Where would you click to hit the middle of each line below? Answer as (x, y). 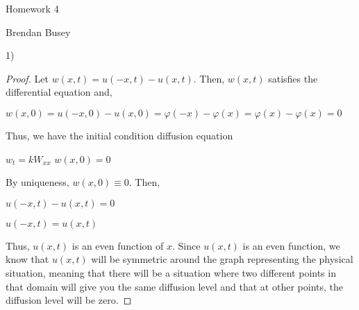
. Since (186, 245)
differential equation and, (59, 92)
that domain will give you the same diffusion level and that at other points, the (174, 286)
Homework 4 (32, 8)
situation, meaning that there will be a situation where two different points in (171, 272)
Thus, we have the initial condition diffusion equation (119, 135)
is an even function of (118, 245)
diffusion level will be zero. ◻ (69, 300)
